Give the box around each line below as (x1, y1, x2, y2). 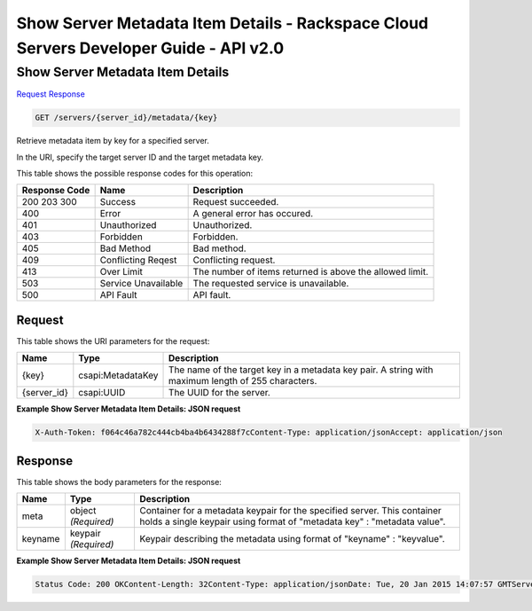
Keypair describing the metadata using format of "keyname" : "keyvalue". (139, 533, 445, 545)
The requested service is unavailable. (192, 278, 349, 290)
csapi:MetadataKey (78, 369, 159, 381)
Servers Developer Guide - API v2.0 (16, 38, 285, 58)
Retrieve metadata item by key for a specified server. (16, 136, 210, 146)
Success (99, 196, 137, 208)
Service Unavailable (99, 278, 184, 290)
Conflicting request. (192, 254, 276, 266)
